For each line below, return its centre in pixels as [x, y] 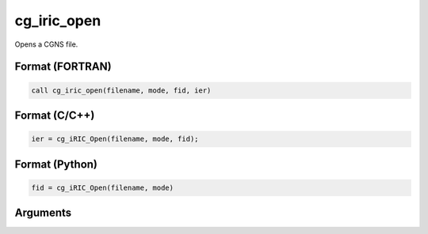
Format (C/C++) [55, 115]
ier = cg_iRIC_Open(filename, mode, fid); [115, 139]
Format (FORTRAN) [63, 67]
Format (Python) [56, 164]
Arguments [43, 213]
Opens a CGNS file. [46, 44]
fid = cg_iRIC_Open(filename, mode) [103, 187]
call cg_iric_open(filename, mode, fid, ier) [121, 90]
